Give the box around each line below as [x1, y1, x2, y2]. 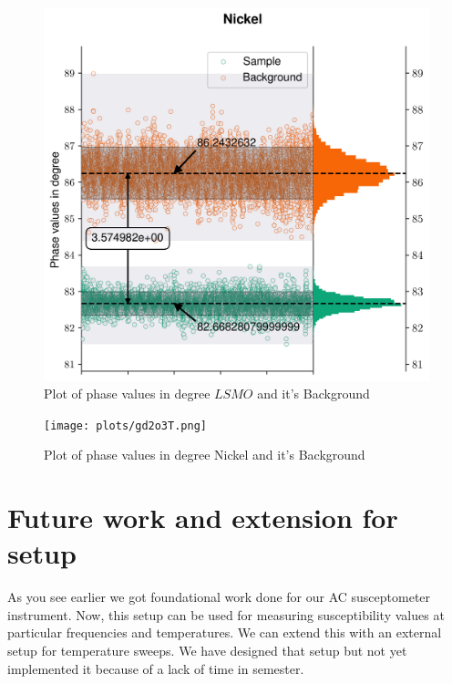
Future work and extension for [7, 499, 398, 536]
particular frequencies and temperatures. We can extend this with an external [7, 623, 442, 642]
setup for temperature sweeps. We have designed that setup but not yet [7, 641, 407, 660]
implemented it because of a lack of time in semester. [7, 658, 304, 678]
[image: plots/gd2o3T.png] [44, 419, 207, 432]
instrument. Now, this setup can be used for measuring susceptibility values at [7, 605, 445, 624]
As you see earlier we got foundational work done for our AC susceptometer [7, 587, 431, 606]
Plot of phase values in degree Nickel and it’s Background [44, 445, 365, 464]
